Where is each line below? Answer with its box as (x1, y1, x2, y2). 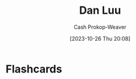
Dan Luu (79, 4, 121, 17)
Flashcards (5, 62, 62, 75)
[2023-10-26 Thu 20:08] (69, 35, 131, 42)
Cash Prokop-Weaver (73, 23, 127, 31)
